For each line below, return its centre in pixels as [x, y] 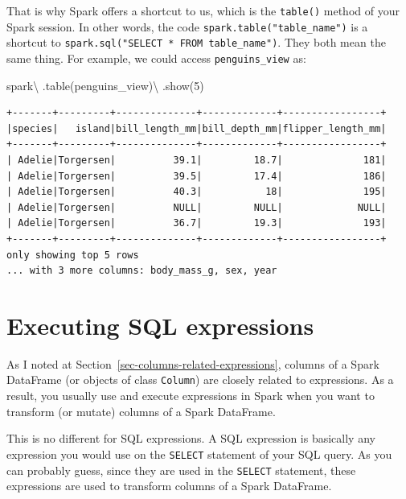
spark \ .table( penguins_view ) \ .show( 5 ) [105, 85]
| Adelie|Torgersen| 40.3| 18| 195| [197, 192]
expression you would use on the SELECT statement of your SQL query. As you [199, 454]
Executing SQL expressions [160, 325]
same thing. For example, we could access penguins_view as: [156, 58]
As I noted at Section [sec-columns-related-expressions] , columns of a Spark [193, 363]
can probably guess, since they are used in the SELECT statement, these [181, 470]
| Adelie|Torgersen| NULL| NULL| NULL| [197, 207]
